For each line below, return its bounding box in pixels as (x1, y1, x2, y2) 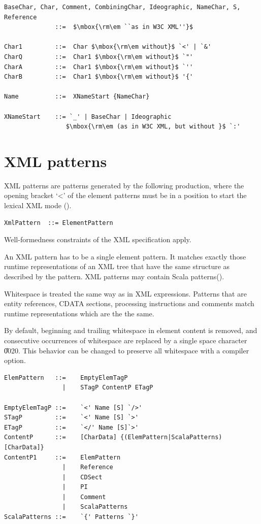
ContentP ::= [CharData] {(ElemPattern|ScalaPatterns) (4, 434, 222, 441)
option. (4, 355, 26, 366)
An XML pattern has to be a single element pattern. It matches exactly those (4, 251, 246, 261)
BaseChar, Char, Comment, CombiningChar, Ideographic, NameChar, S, (4, 4, 241, 11)
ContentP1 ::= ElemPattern (4, 453, 121, 461)
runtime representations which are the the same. (4, 308, 154, 318)
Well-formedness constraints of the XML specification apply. (4, 234, 191, 245)
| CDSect (62, 473, 103, 481)
